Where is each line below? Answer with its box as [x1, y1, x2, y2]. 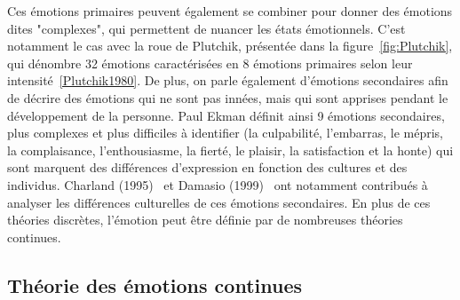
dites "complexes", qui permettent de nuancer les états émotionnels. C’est [7, 19, 406, 37]
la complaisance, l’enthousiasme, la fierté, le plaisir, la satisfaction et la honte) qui [7, 140, 454, 159]
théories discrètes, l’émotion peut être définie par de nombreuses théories [7, 210, 403, 229]
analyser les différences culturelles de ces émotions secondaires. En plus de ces [7, 193, 431, 211]
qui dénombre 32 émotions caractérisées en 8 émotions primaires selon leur [7, 53, 413, 72]
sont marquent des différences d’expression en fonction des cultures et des [7, 158, 408, 177]
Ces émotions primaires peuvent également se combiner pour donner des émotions [7, 2, 453, 20]
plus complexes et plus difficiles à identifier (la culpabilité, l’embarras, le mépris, [7, 123, 443, 142]
